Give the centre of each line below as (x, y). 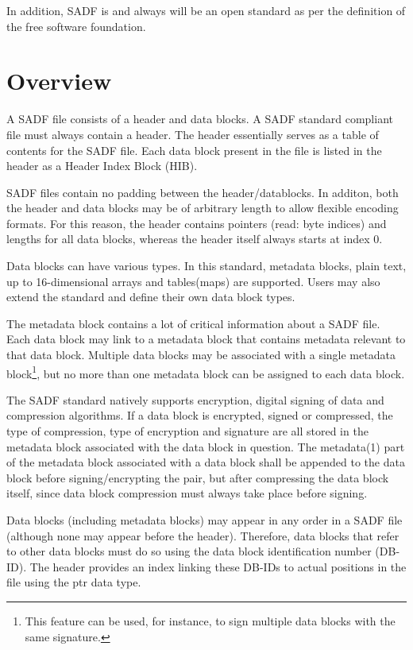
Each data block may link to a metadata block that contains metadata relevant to (206, 339)
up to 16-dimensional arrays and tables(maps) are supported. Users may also (193, 281)
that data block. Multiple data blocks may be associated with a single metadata (201, 355)
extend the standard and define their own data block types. (151, 297)
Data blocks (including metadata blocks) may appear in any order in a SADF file (205, 520)
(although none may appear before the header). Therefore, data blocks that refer (203, 535)
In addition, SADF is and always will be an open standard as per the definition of (206, 10)
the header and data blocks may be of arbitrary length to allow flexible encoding (203, 208)
